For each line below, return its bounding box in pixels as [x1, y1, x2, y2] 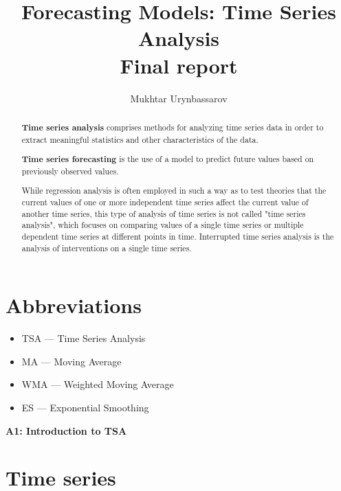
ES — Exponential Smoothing [21, 400, 149, 414]
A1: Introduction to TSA [5, 423, 127, 437]
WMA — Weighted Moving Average [21, 377, 174, 391]
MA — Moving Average [21, 354, 122, 368]
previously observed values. [21, 165, 119, 176]
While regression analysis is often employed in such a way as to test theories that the [21, 185, 327, 196]
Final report [120, 51, 238, 79]
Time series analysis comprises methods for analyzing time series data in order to [21, 121, 324, 133]
